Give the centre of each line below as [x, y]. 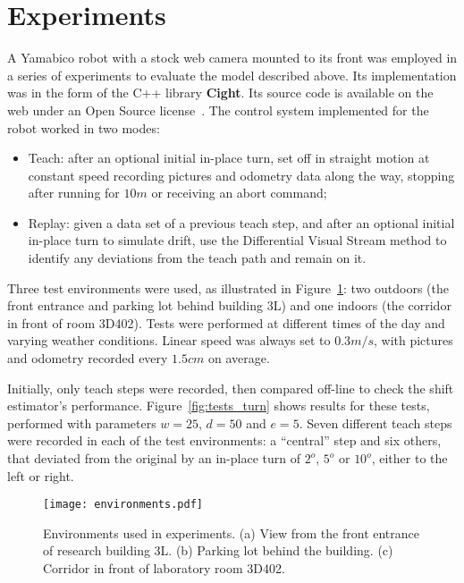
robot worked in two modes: [84, 127]
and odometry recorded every [88, 358]
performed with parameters [82, 422]
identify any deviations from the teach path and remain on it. [197, 258]
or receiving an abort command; [239, 193]
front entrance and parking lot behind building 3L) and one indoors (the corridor [229, 305]
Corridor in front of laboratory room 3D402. [164, 568]
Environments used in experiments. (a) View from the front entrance [232, 532]
